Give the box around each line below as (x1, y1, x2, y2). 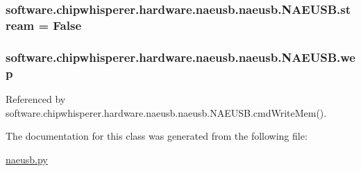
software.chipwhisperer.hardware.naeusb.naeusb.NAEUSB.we (6, 48, 355, 65)
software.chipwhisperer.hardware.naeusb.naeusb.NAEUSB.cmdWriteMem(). (6, 105, 327, 120)
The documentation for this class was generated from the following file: (6, 129, 308, 143)
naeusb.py (6, 152, 48, 166)
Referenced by (6, 91, 66, 106)
